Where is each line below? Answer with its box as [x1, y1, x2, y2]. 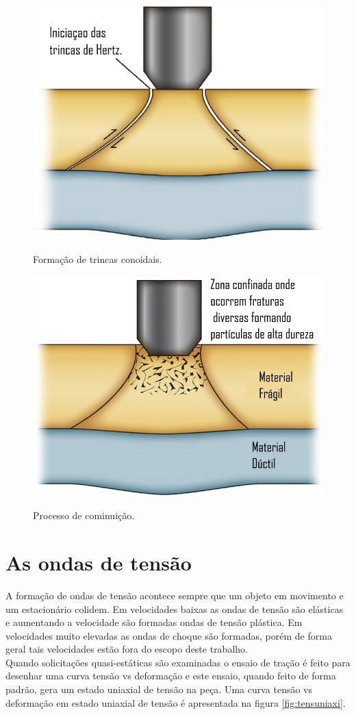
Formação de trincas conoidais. [33, 251, 162, 266]
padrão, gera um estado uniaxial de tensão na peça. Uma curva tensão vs [5, 682, 313, 697]
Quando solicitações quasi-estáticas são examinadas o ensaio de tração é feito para [5, 655, 351, 669]
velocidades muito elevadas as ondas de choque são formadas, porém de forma [5, 628, 332, 642]
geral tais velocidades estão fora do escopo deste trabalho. [5, 642, 248, 656]
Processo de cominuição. [33, 508, 135, 523]
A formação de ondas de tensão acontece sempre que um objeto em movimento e [5, 588, 344, 602]
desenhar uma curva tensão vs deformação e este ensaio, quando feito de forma [5, 668, 336, 683]
